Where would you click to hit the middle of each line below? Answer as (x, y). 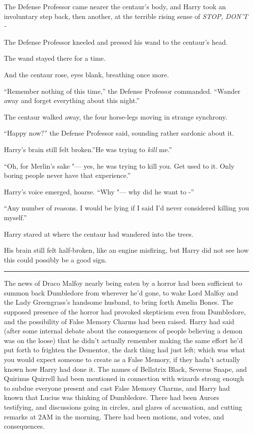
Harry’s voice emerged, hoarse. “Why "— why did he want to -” (99, 191)
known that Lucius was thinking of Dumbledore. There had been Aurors (112, 397)
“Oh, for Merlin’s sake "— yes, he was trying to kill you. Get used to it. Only (119, 165)
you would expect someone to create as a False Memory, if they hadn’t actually (122, 359)
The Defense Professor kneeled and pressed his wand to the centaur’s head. (116, 42)
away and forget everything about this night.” (72, 100)
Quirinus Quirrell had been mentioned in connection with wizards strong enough (124, 378)
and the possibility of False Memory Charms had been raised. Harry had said (119, 321)
